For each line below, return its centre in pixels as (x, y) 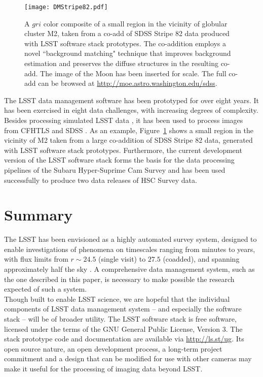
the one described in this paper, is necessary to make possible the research (119, 279)
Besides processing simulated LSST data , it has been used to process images (124, 120)
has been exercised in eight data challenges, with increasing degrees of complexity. (131, 110)
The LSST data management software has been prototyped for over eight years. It (132, 100)
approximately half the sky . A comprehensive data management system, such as (129, 269)
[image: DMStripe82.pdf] (66, 7)
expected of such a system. (46, 289)
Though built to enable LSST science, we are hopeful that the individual (117, 299)
